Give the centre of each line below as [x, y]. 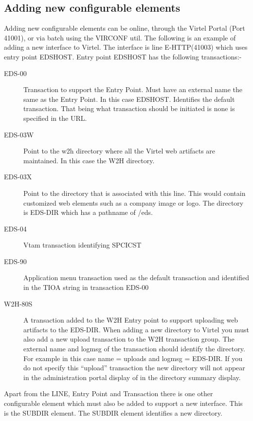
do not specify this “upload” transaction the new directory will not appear [134, 368]
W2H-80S [18, 303]
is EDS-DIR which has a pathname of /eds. [88, 212]
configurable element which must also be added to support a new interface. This [123, 403]
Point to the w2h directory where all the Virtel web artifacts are [119, 151]
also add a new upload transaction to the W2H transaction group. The [129, 339]
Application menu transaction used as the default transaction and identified [136, 277]
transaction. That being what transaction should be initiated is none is [129, 108]
